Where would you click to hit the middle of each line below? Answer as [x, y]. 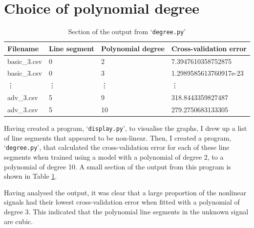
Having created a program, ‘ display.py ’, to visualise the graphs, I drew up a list [126, 128]
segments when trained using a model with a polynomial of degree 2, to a [114, 157]
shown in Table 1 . [31, 176]
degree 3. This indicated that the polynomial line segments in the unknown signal [126, 211]
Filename [23, 48]
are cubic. [19, 221]
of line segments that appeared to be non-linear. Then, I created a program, [118, 137]
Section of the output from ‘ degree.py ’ [127, 31]
